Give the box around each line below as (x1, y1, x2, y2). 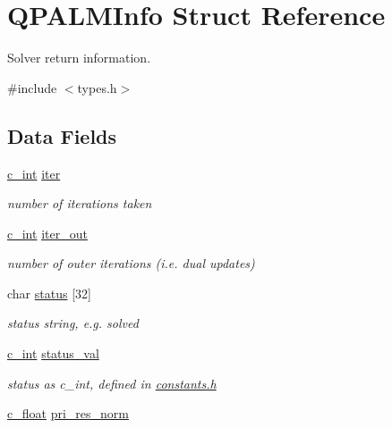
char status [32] (7, 283, 91, 302)
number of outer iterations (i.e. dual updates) (7, 254, 255, 273)
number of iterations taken (7, 194, 152, 213)
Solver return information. (7, 48, 151, 67)
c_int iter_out (7, 223, 88, 242)
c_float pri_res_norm (7, 404, 129, 423)
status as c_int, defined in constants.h (7, 373, 217, 392)
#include (7, 78, 57, 97)
